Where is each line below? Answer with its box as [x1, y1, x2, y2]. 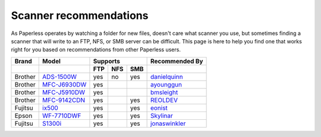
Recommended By [150, 57, 203, 65]
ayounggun [150, 80, 182, 88]
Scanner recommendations [11, 9, 149, 22]
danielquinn [150, 72, 184, 81]
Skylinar [150, 111, 174, 120]
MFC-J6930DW [42, 80, 87, 88]
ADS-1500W [42, 72, 77, 81]
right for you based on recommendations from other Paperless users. [11, 46, 181, 53]
